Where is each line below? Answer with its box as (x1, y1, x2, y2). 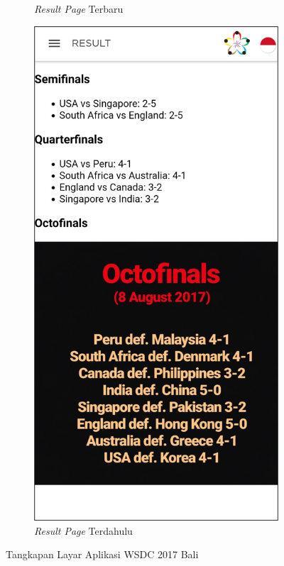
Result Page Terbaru (34, 1, 124, 16)
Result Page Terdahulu (34, 523, 133, 538)
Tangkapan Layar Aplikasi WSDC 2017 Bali (6, 547, 199, 562)
